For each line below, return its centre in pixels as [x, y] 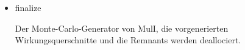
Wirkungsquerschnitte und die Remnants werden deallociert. [128, 40]
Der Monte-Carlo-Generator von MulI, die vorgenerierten [122, 28]
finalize [28, 7]
